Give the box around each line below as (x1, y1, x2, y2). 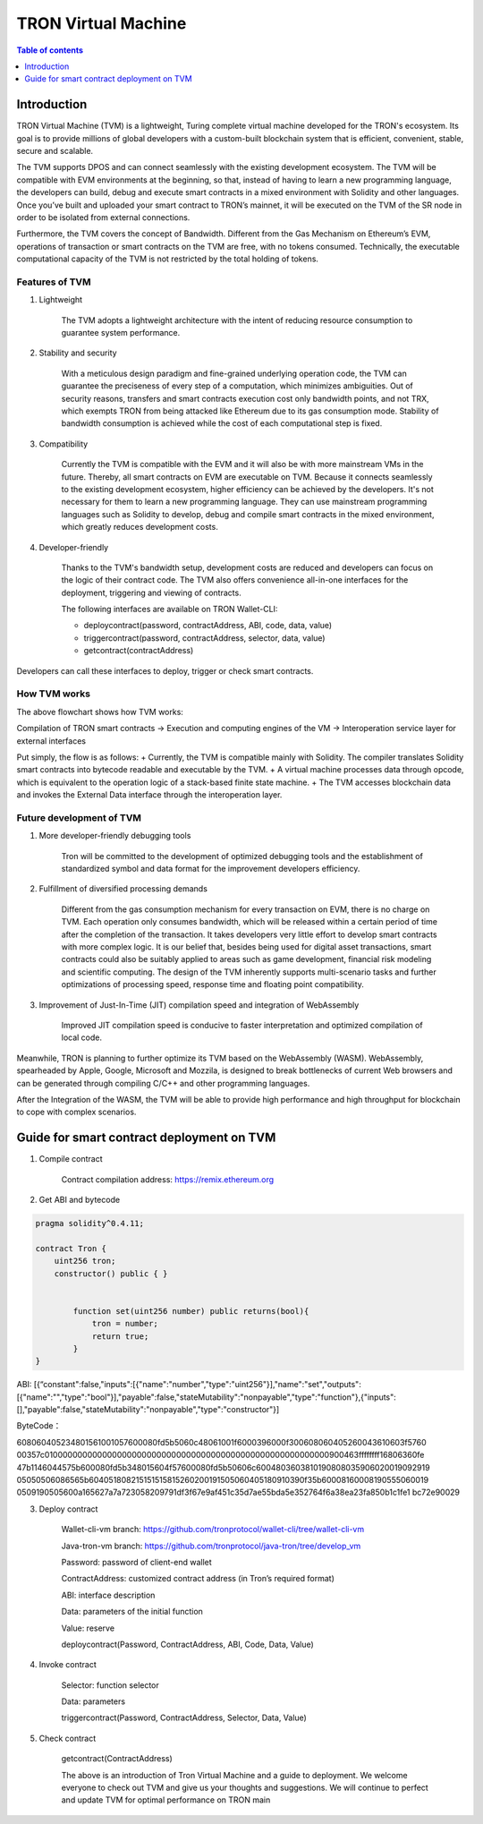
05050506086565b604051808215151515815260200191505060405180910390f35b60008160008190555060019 (16, 1475, 429, 1485)
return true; (91, 1331, 149, 1342)
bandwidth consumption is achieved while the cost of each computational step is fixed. (61, 418, 383, 429)
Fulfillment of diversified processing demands (38, 883, 208, 894)
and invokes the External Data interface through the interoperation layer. (16, 789, 283, 800)
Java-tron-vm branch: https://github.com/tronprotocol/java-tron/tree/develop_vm (61, 1540, 361, 1551)
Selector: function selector (61, 1679, 160, 1691)
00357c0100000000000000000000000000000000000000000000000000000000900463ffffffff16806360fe (16, 1450, 425, 1461)
